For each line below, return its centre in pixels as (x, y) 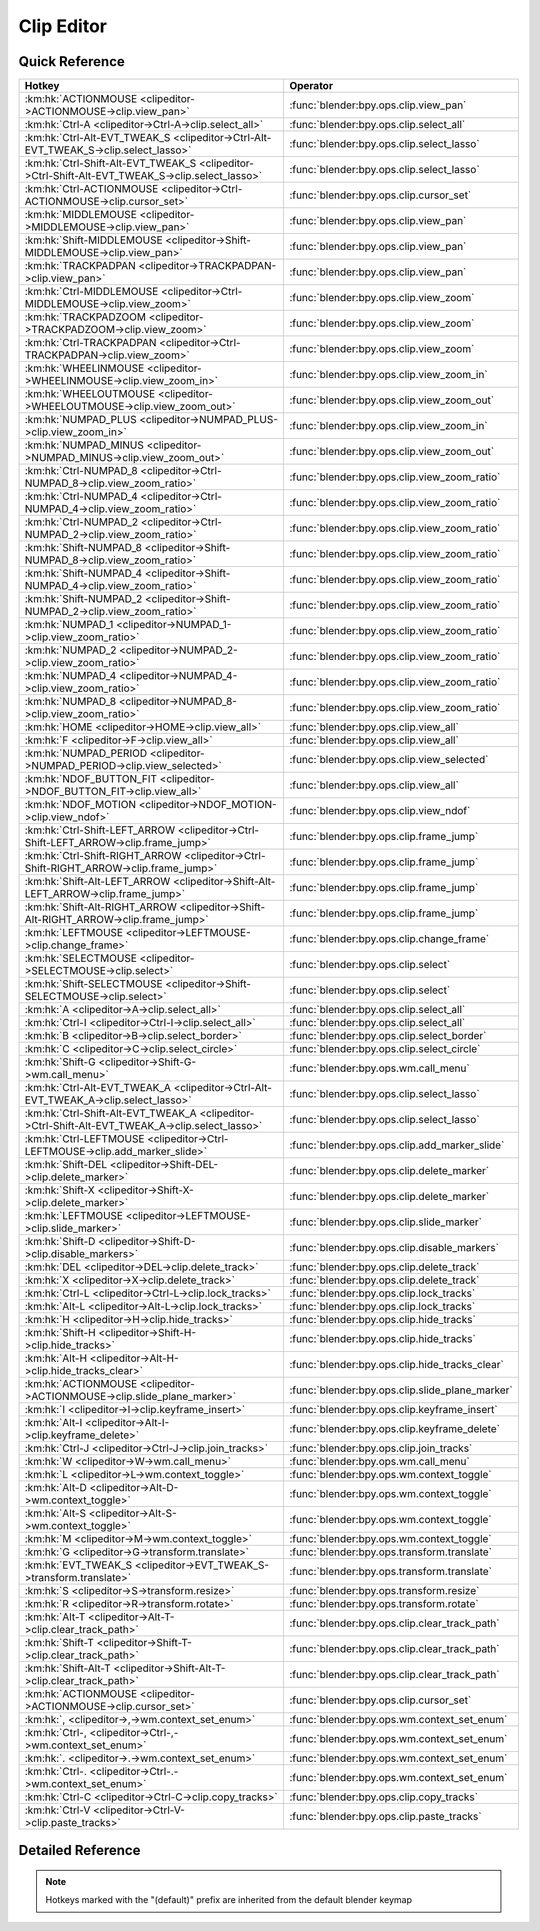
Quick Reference (71, 61)
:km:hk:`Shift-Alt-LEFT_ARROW (97, 882)
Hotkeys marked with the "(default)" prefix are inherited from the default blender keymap (228, 1900)
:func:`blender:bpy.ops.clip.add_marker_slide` (397, 1145)
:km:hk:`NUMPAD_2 (70, 650)
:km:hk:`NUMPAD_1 (69, 625)
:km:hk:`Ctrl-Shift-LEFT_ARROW (99, 830)
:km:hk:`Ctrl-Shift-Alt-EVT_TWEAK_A (110, 1113)
